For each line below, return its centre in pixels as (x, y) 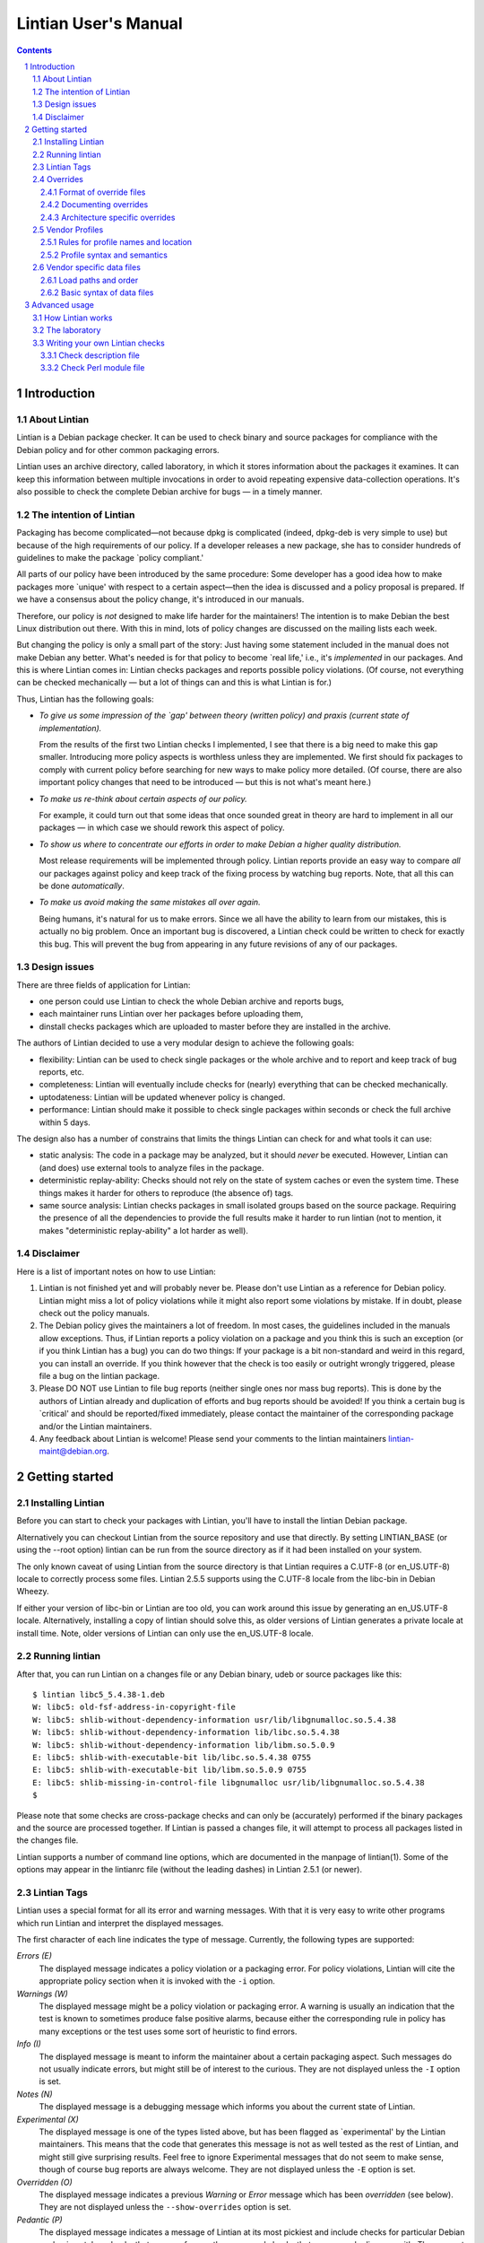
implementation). (70, 728)
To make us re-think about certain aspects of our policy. (143, 799)
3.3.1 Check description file (91, 355)
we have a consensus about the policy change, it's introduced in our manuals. (160, 599)
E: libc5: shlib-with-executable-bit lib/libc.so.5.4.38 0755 (172, 1758)
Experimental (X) (48, 2119)
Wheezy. (33, 1592)
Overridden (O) (45, 2182)
